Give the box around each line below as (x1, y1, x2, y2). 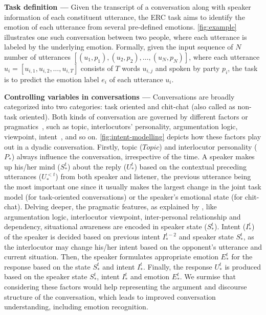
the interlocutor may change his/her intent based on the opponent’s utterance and (4, 241, 262, 252)
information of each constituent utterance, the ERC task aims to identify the (4, 11, 245, 22)
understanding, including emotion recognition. (4, 301, 148, 312)
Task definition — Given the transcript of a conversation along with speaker (4, 2, 251, 12)
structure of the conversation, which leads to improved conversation (4, 291, 216, 302)
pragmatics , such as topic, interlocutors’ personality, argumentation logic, (4, 121, 238, 132)
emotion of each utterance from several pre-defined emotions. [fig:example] (4, 21, 237, 32)
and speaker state (179, 231, 234, 242)
